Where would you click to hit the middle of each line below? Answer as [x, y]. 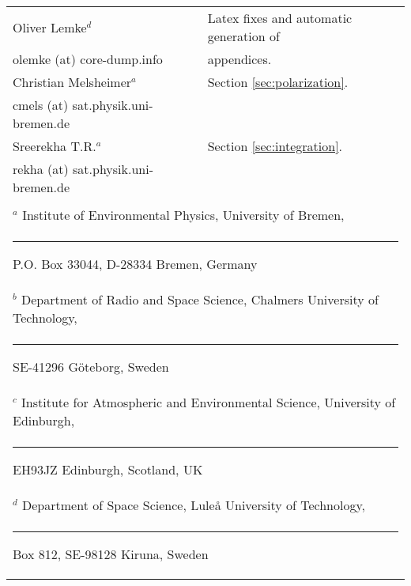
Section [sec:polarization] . [278, 82]
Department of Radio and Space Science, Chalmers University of [200, 299]
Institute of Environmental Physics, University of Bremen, [183, 215]
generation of [243, 36]
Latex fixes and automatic [280, 18]
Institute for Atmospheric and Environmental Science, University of [209, 402]
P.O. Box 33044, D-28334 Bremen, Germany [135, 264]
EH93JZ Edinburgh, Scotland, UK [108, 469]
